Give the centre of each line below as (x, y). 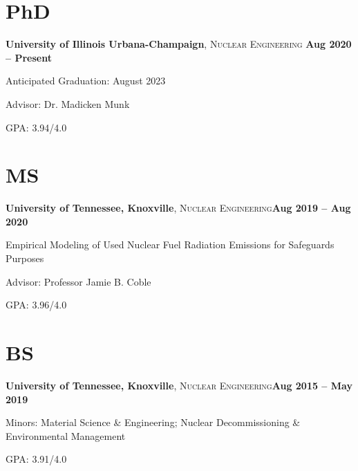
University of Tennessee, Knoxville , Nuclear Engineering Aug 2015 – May (179, 385)
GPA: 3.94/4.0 (36, 127)
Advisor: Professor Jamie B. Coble (78, 281)
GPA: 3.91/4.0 (36, 459)
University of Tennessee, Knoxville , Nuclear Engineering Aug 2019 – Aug (178, 208)
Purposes (25, 258)
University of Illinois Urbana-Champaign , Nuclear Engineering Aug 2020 (179, 44)
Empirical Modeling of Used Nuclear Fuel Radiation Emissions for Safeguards (170, 244)
